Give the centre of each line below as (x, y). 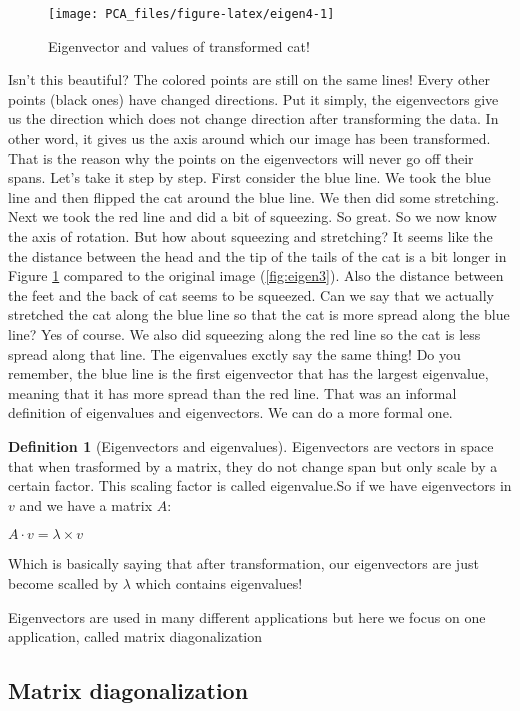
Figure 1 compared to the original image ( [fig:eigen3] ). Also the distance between (256, 275)
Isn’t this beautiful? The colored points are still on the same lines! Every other (249, 79)
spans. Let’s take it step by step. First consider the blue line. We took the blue (249, 177)
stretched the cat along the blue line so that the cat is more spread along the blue (259, 314)
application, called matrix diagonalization (135, 636)
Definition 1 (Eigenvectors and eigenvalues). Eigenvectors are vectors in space (251, 445)
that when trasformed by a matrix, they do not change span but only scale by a (253, 465)
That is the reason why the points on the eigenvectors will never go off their (241, 157)
